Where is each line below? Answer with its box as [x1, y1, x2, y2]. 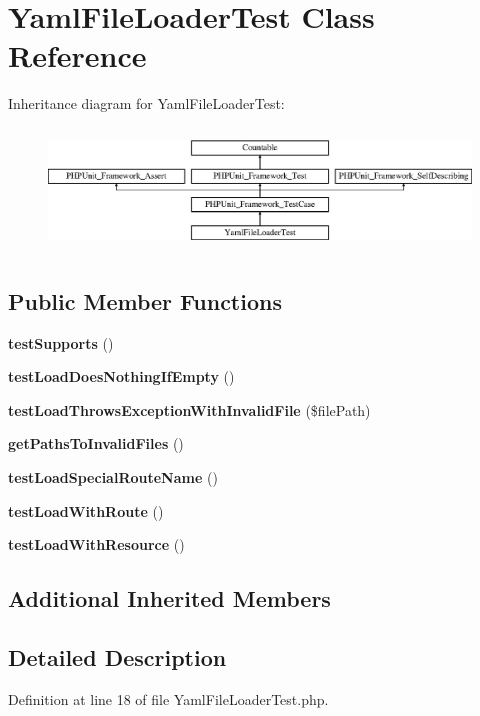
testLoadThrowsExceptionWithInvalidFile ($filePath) [8, 399, 371, 420]
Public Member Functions [8, 285, 282, 316]
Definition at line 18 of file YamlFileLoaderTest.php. [8, 688, 329, 709]
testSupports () [8, 332, 114, 353]
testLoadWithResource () [8, 534, 185, 555]
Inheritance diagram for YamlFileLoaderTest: [8, 93, 285, 114]
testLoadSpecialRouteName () [8, 466, 218, 487]
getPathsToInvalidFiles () [8, 433, 184, 454]
